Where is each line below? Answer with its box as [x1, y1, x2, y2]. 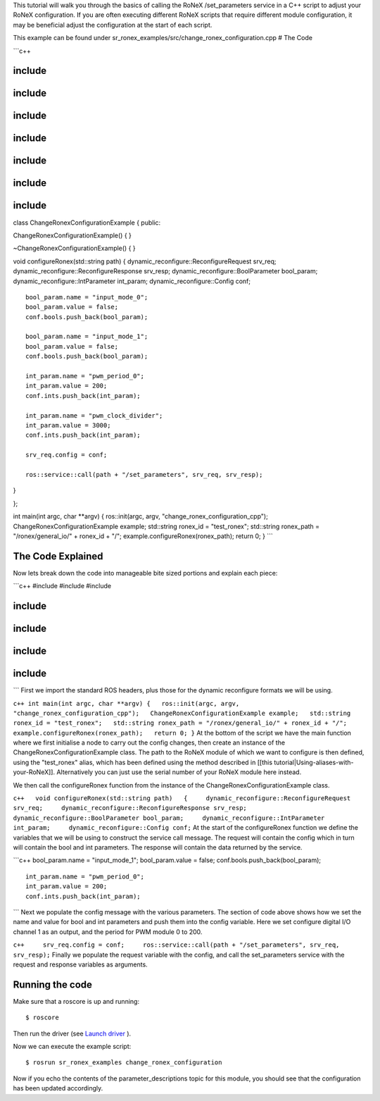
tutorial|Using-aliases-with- [273, 758, 354, 766]
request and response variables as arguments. [13, 960, 148, 969]
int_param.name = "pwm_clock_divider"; [25, 411, 163, 419]
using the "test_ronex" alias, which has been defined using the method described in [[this [13, 758, 273, 766]
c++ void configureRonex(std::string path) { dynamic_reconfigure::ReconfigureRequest [13, 795, 351, 802]
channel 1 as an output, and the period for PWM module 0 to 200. [13, 927, 203, 936]
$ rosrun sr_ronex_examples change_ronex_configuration [25, 1059, 222, 1066]
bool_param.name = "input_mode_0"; [25, 293, 148, 301]
